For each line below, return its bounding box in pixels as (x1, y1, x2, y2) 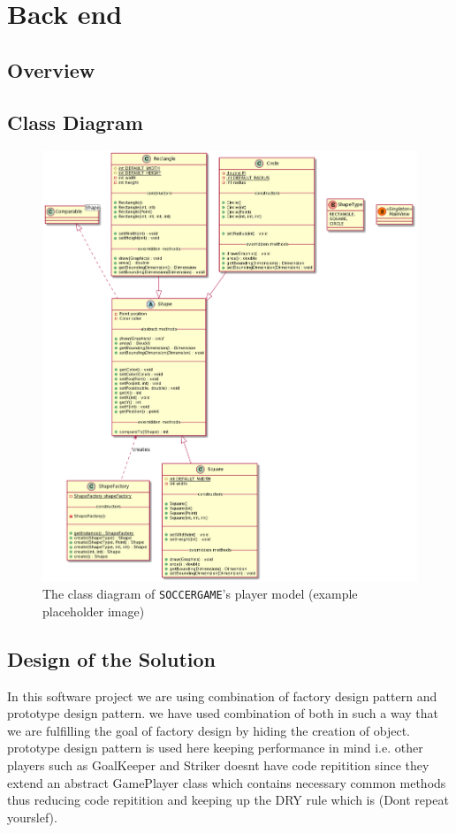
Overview (7, 56, 95, 83)
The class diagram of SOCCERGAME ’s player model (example (42, 585, 358, 603)
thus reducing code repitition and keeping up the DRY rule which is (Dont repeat (7, 791, 449, 809)
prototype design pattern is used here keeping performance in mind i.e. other (7, 738, 423, 757)
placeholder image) (42, 601, 145, 620)
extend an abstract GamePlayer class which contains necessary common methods (7, 773, 446, 791)
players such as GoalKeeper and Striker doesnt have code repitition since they (7, 756, 429, 775)
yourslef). (7, 807, 57, 826)
